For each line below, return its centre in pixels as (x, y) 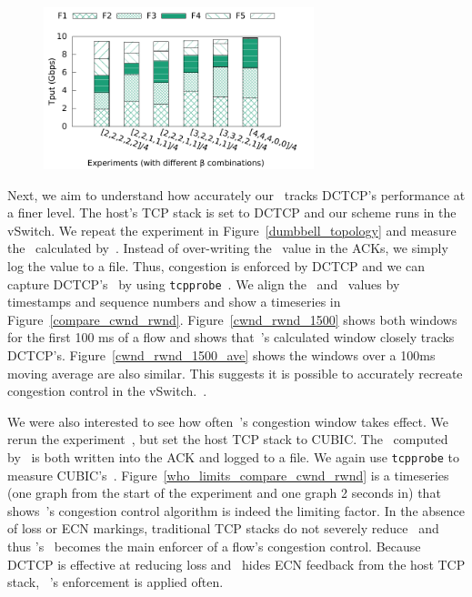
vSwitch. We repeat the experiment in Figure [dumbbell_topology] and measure (232, 230)
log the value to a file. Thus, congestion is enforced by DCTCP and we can (216, 266)
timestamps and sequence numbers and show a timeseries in (174, 302)
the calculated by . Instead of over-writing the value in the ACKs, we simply (228, 248)
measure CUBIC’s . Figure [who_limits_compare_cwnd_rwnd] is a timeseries (228, 475)
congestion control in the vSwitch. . (107, 391)
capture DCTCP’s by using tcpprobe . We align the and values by (204, 283)
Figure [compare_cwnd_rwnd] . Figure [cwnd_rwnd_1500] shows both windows (232, 319)
